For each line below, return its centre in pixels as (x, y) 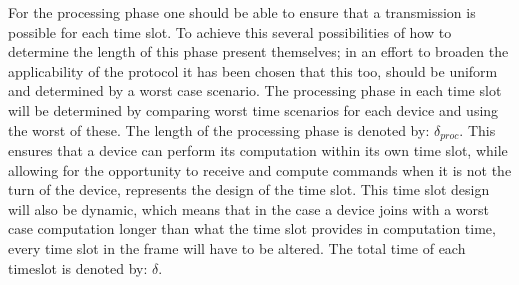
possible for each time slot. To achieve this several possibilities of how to (230, 31)
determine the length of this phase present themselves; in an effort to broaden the (258, 51)
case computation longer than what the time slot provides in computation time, (252, 228)
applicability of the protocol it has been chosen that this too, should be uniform (253, 70)
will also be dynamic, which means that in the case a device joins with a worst (249, 208)
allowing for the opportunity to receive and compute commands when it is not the (260, 169)
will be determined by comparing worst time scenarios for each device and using (253, 109)
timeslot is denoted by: (78, 267)
